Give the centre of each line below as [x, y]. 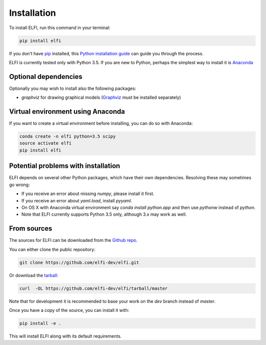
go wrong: [19, 185]
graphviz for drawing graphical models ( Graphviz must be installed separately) [101, 97]
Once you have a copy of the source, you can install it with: [69, 310]
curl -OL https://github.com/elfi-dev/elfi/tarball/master [94, 288]
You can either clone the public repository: [52, 249]
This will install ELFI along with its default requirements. [65, 336]
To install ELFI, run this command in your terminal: [60, 28]
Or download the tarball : [34, 275]
